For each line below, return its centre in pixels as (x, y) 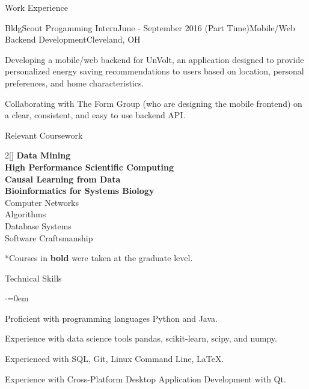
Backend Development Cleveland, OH (73, 39)
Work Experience (36, 7)
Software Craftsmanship (49, 237)
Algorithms (26, 214)
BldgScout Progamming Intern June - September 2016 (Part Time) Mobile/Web (150, 27)
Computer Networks (42, 202)
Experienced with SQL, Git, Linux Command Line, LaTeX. (115, 359)
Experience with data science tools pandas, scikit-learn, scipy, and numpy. (141, 338)
